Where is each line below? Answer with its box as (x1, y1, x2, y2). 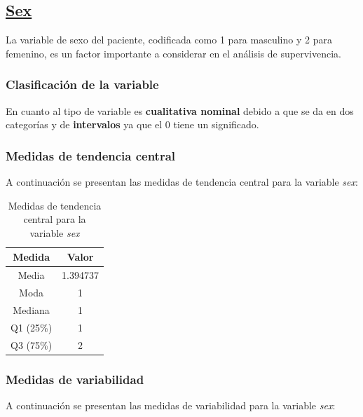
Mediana (13, 302, 50, 317)
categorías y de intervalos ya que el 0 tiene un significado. (6, 117, 259, 132)
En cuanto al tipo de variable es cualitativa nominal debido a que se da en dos (6, 103, 354, 118)
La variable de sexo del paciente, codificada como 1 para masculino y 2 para (6, 32, 332, 47)
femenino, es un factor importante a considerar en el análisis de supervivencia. (6, 46, 341, 60)
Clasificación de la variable (6, 76, 159, 93)
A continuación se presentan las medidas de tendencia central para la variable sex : (6, 175, 358, 189)
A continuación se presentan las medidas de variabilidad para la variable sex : (6, 397, 336, 412)
